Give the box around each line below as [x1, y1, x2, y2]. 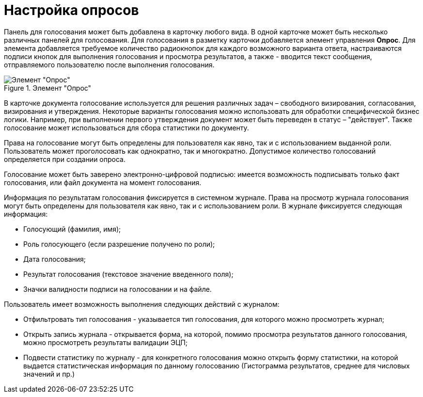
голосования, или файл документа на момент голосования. [4, 178, 202, 187]
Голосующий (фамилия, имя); [23, 224, 121, 233]
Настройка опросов [4, 2, 139, 18]
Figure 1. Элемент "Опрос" [4, 83, 92, 92]
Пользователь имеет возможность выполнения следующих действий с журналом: [4, 300, 280, 308]
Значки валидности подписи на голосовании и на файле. [23, 285, 212, 293]
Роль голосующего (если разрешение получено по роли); [23, 239, 215, 248]
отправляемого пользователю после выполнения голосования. [4, 60, 215, 69]
